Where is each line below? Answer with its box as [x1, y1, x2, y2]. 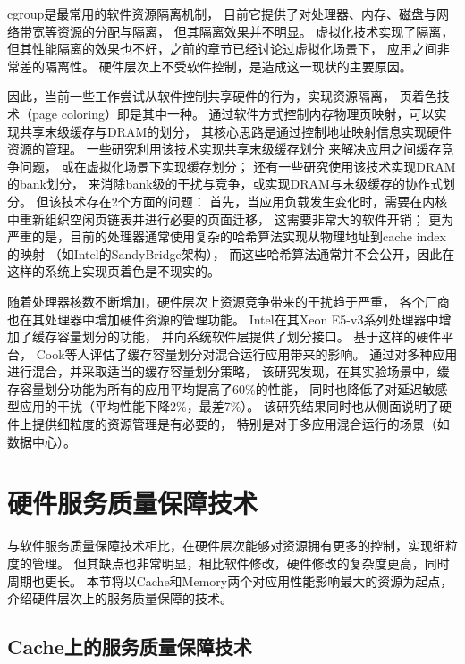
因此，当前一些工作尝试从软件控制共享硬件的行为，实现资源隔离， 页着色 [7, 87, 437, 105]
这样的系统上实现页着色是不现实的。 [7, 262, 220, 281]
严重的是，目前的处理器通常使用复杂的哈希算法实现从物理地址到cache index [7, 227, 446, 246]
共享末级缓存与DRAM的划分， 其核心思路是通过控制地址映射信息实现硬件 [19, 122, 452, 140]
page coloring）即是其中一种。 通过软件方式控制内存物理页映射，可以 [31, 104, 435, 122]
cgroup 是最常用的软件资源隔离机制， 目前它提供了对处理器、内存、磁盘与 [7, 4, 436, 22]
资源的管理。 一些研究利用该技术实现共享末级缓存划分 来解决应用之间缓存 [7, 139, 442, 158]
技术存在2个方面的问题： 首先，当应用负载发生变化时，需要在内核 [61, 191, 448, 210]
